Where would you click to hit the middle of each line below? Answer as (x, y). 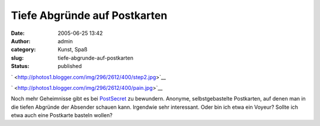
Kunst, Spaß (73, 50)
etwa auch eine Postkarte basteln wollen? (62, 115)
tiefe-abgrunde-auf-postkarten (95, 58)
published (70, 66)
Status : (20, 66)
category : (23, 50)
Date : (18, 33)
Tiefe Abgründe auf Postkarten (89, 15)
